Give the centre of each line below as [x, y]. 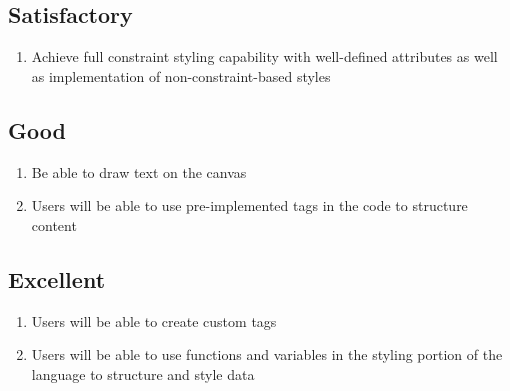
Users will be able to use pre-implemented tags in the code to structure [249, 205]
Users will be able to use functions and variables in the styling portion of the [267, 354]
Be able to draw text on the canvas [139, 171]
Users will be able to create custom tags [154, 320]
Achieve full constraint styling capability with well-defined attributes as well [264, 56]
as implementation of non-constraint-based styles [181, 75]
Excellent [57, 278]
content [54, 224]
